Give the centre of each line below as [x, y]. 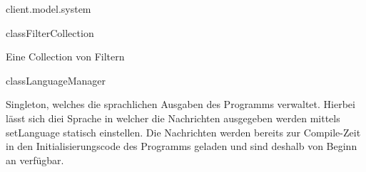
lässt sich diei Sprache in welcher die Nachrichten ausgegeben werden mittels [173, 118]
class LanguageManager [56, 80]
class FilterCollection [50, 32]
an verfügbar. [35, 160]
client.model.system [49, 9]
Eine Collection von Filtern [65, 57]
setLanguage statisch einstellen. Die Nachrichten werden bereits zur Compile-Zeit [183, 132]
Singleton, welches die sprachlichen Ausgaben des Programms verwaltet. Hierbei [181, 104]
